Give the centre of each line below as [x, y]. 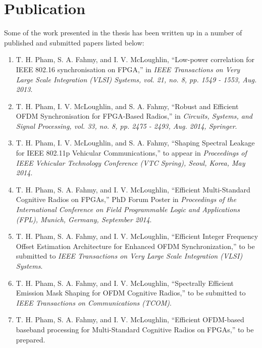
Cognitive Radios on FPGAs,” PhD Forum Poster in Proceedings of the [126, 199]
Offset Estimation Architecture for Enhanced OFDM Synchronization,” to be [135, 246]
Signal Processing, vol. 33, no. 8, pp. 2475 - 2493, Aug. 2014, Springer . [126, 126]
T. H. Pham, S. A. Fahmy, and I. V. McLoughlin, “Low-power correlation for [135, 59]
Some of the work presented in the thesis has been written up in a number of [123, 33]
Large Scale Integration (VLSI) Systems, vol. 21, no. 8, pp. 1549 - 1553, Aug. [136, 79]
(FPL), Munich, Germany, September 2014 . [84, 219]
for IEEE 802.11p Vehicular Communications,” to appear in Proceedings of [131, 153]
